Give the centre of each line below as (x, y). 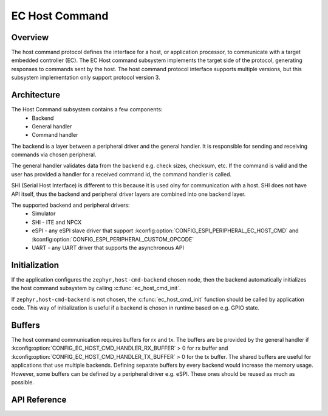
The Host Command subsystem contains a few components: (87, 109)
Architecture (36, 95)
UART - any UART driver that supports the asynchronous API (108, 248)
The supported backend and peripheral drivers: (70, 205)
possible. (23, 382)
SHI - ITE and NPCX (57, 222)
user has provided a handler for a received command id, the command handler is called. (121, 174)
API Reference (39, 399)
